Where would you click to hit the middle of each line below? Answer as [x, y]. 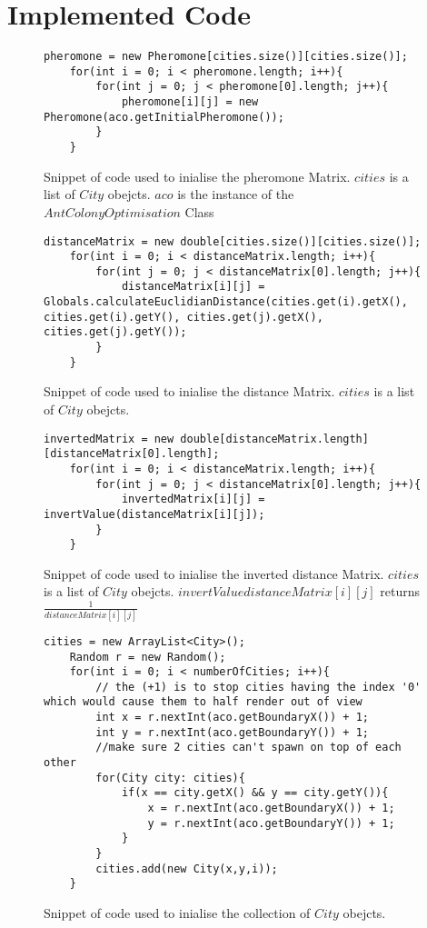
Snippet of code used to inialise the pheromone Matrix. [197, 176]
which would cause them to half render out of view [203, 702]
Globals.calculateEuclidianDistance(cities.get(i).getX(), [226, 302]
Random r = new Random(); [148, 657]
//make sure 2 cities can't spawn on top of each [248, 748]
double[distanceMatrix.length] [274, 439]
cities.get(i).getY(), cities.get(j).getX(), [184, 317]
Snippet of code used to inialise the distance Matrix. [189, 391]
